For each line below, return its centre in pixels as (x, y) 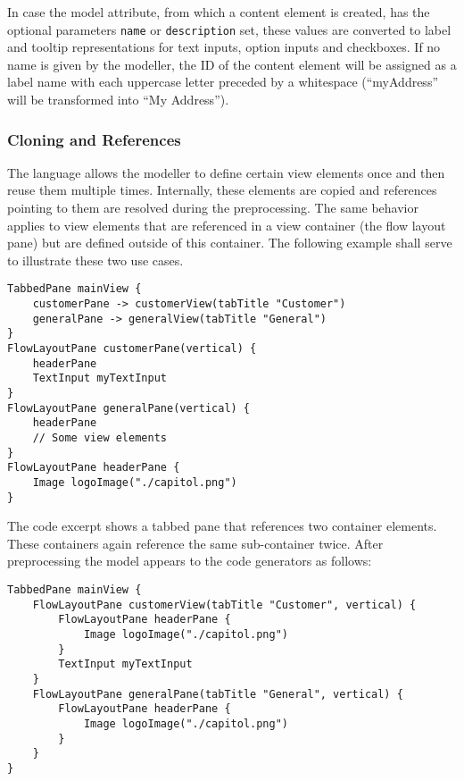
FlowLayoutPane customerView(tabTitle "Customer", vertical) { (224, 605)
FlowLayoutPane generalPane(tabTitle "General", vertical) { (218, 694)
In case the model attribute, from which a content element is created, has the (219, 12)
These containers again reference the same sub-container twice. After (195, 543)
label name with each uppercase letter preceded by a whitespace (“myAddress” (223, 82)
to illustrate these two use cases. (95, 260)
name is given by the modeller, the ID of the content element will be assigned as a (232, 64)
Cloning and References (94, 139)
